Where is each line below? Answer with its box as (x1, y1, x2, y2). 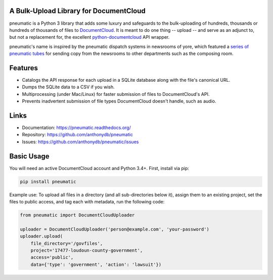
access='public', (30, 255, 74, 260)
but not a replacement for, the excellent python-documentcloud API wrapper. (9, 34, 170, 40)
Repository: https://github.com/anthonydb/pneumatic (22, 132, 133, 138)
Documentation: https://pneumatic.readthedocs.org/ (22, 125, 131, 131)
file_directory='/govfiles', (30, 240, 103, 246)
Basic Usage (9, 152, 50, 160)
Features (9, 64, 38, 72)
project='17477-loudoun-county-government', (30, 248, 143, 253)
